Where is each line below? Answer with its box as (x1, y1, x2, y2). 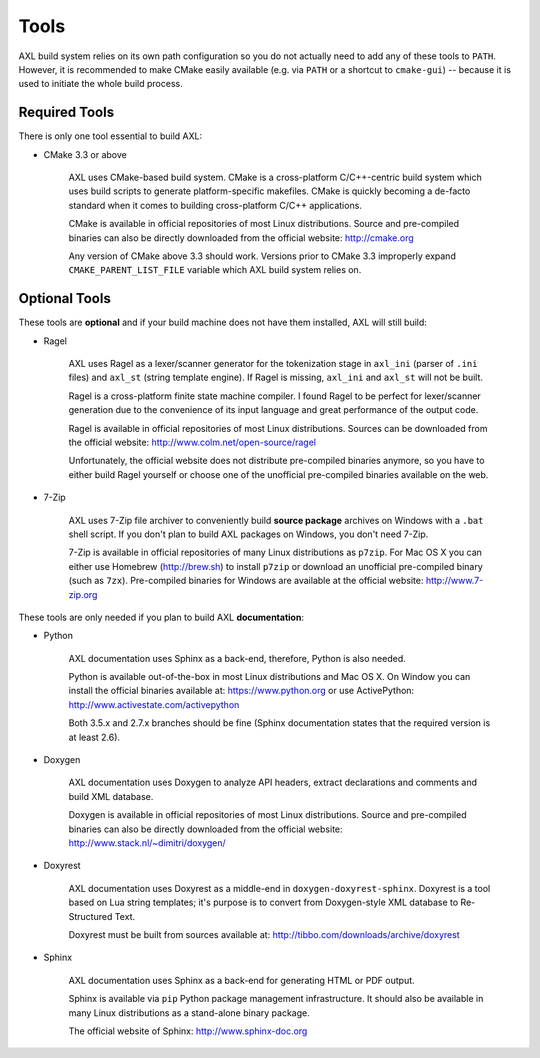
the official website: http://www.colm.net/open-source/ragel (68, 436, 317, 448)
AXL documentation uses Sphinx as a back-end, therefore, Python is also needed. (68, 652, 406, 664)
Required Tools (18, 104, 115, 121)
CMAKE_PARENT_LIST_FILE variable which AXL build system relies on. (68, 264, 362, 276)
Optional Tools (18, 290, 112, 307)
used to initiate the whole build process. (18, 78, 184, 90)
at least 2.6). (68, 731, 120, 743)
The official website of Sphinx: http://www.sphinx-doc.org (68, 1025, 308, 1037)
